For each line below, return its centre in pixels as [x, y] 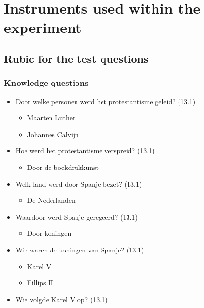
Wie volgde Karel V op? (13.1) [62, 299]
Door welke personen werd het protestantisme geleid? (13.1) [105, 101]
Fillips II [40, 283]
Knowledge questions [46, 83]
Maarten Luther [51, 118]
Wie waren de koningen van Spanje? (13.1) [80, 249]
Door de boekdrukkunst [63, 167]
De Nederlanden [51, 200]
